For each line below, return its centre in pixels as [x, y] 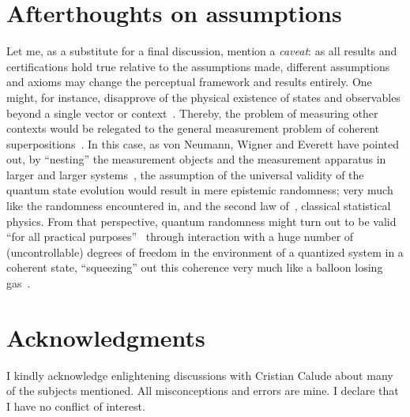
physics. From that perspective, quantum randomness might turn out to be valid [201, 221]
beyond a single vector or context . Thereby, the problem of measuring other [192, 113]
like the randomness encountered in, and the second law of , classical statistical [199, 206]
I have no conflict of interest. [76, 406]
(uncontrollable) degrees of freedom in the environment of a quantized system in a [205, 252]
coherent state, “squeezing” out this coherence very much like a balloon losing [195, 267]
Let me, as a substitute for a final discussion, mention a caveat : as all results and [202, 51]
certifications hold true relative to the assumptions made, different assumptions [198, 66]
